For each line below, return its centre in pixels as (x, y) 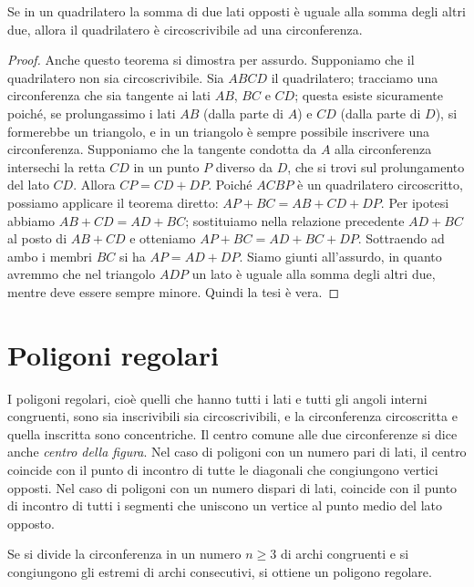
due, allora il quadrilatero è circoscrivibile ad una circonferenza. (185, 29)
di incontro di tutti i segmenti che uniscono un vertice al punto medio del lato (225, 505)
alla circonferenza (383, 149)
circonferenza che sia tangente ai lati (109, 95)
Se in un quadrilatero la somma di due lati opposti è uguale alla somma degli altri (237, 11)
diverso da (244, 166)
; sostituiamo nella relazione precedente (295, 220)
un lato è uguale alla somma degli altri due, (314, 274)
